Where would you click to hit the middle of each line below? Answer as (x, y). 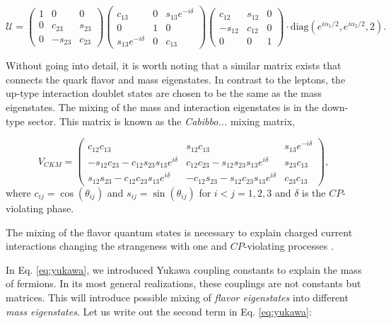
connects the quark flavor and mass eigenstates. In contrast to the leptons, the (176, 79)
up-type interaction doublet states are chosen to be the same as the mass (164, 93)
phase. (60, 208)
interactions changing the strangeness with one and (117, 246)
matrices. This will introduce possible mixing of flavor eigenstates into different (177, 297)
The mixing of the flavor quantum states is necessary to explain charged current (179, 232)
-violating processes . (288, 246)
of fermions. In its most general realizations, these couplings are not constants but (183, 283)
